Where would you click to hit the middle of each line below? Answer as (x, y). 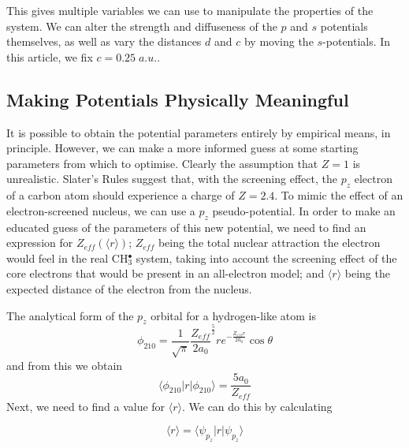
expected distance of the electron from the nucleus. (129, 288)
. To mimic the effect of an (339, 195)
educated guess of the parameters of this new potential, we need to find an (186, 227)
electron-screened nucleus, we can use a (101, 210)
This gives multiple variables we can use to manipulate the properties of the (190, 10)
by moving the (279, 41)
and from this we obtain (65, 365)
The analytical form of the (70, 315)
